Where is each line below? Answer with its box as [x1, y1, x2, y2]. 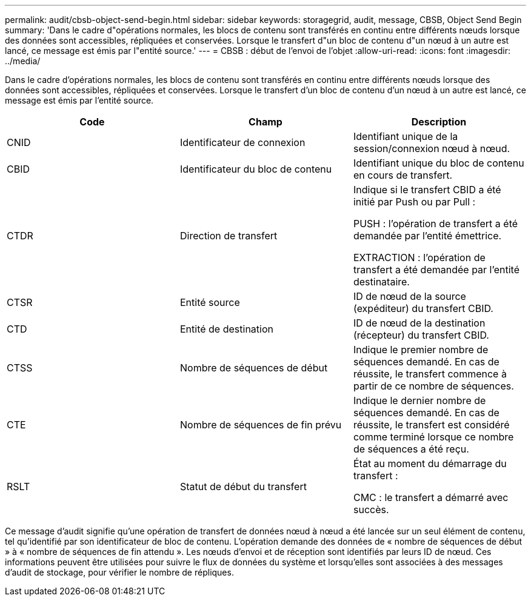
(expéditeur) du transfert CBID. [353, 302, 493, 314]
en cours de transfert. [353, 169, 453, 181]
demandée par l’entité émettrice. [353, 230, 502, 242]
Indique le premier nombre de [353, 344, 489, 356]
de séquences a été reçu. [353, 443, 469, 455]
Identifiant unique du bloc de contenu [353, 157, 524, 169]
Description [411, 116, 467, 128]
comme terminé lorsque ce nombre [353, 431, 514, 443]
